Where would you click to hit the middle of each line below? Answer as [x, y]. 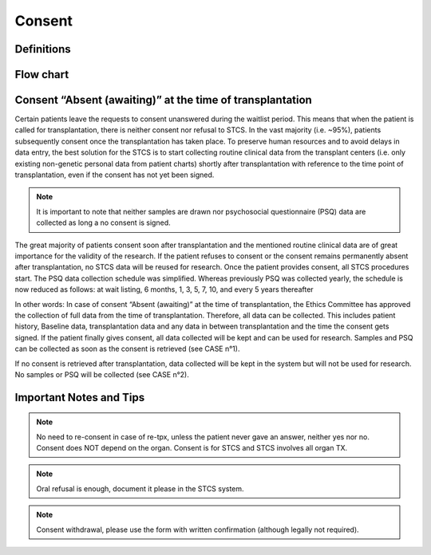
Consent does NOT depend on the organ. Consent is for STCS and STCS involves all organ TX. [192, 448]
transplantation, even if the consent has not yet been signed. [115, 175]
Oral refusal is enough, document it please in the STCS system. [140, 488]
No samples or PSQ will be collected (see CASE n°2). [102, 374]
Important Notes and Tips [80, 398]
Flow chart [42, 75]
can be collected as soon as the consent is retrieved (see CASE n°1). [127, 349]
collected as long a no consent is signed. [103, 222]
